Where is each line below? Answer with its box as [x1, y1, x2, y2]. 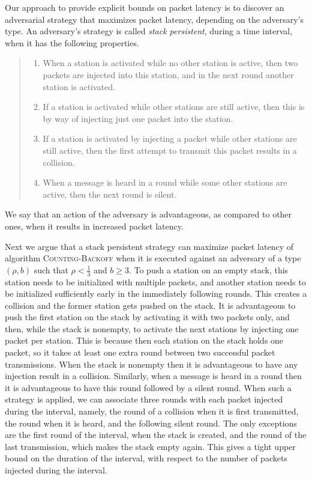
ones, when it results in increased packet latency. [5, 219, 184, 232]
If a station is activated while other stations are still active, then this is [43, 100, 305, 113]
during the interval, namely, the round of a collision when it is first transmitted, [5, 405, 299, 418]
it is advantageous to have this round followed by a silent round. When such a [5, 381, 292, 393]
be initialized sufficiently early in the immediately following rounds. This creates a [5, 287, 307, 300]
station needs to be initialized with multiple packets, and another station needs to [5, 275, 306, 288]
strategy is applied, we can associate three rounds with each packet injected [5, 393, 283, 406]
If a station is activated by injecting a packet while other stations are [43, 132, 297, 145]
